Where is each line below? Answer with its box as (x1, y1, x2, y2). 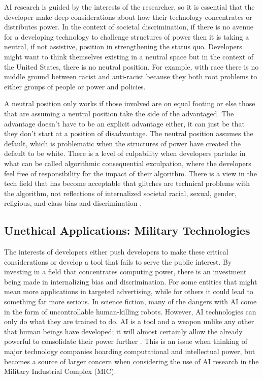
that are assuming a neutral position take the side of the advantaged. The (4, 108, 234, 118)
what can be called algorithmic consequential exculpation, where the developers (4, 157, 251, 168)
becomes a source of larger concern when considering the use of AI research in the (4, 356, 259, 366)
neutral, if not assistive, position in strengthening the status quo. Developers (4, 41, 242, 52)
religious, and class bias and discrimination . (4, 198, 142, 208)
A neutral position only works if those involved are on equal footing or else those (4, 98, 255, 109)
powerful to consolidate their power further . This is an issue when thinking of (4, 336, 247, 346)
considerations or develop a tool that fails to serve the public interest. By (4, 256, 232, 267)
